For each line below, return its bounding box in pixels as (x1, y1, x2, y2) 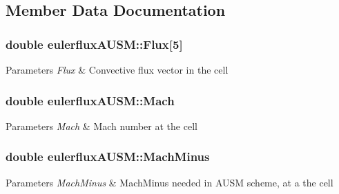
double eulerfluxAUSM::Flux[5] (6, 35, 183, 52)
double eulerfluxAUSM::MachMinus (6, 148, 210, 165)
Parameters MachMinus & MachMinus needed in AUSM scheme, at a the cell (6, 175, 333, 189)
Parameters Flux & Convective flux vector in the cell (6, 63, 229, 76)
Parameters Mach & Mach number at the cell (6, 118, 197, 133)
